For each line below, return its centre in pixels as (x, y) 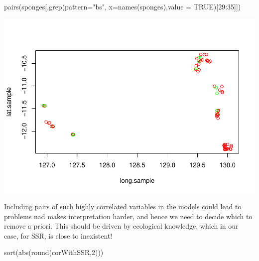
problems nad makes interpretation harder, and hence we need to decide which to (128, 216)
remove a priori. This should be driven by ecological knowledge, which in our (121, 226)
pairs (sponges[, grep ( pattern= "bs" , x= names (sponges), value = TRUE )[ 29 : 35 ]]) (123, 6)
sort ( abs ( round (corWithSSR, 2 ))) (54, 252)
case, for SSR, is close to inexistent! (58, 235)
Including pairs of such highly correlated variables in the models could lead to (123, 206)
